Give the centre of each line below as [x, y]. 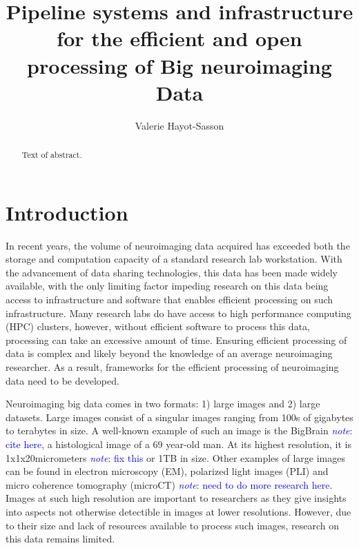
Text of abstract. [52, 155]
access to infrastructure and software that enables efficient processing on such [169, 300]
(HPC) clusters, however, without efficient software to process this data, [158, 326]
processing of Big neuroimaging [179, 65]
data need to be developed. [62, 380]
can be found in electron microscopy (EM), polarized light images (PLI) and [167, 471]
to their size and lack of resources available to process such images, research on [172, 525]
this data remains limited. [60, 539]
